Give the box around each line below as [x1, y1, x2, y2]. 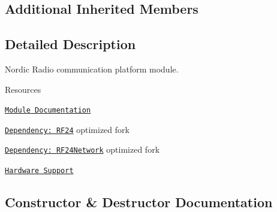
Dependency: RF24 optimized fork [5, 123, 130, 135]
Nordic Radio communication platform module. [5, 62, 179, 75]
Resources [5, 83, 41, 95]
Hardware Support [5, 166, 74, 175]
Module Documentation [5, 106, 91, 115]
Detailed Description [5, 35, 136, 53]
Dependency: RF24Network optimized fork [5, 143, 160, 156]
